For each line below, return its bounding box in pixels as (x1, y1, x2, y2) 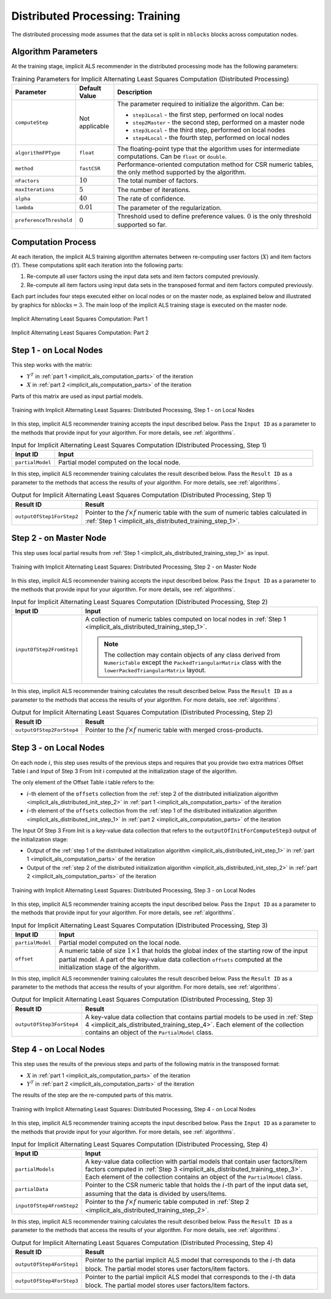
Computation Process (11, 237, 97, 247)
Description (117, 88, 153, 96)
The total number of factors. (117, 177, 199, 185)
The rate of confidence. (117, 194, 186, 203)
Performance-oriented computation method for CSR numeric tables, (117, 160, 314, 169)
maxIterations (15, 186, 55, 193)
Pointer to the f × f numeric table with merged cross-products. (85, 726, 264, 734)
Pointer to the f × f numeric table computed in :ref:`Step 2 (85, 1197, 249, 1206)
